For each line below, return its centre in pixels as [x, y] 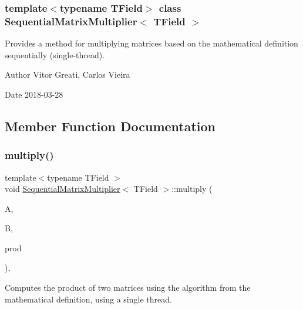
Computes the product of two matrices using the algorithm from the [128, 288]
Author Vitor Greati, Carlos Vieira [68, 74]
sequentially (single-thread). [55, 54]
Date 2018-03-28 [34, 94]
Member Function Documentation [110, 126]
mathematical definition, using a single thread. [88, 299]
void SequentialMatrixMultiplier [63, 189]
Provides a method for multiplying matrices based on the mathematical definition [151, 43]
